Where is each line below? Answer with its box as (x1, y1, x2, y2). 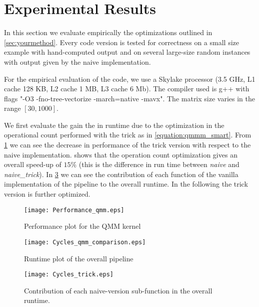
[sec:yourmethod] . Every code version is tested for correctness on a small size (4, 37, 239, 47)
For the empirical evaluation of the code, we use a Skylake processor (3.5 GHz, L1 (4, 73, 255, 84)
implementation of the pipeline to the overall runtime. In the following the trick (4, 179, 248, 189)
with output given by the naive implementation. (4, 56, 151, 67)
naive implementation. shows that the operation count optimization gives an (4, 149, 237, 160)
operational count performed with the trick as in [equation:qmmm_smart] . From (4, 129, 251, 140)
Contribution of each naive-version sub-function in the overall (24, 285, 212, 295)
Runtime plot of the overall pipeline (24, 253, 133, 263)
